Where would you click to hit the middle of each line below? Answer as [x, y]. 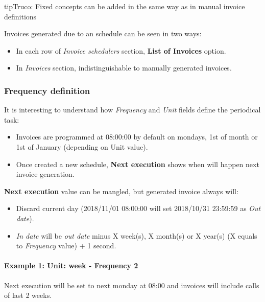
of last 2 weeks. [28, 295]
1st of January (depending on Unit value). [82, 146]
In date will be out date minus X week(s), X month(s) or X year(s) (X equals [137, 235]
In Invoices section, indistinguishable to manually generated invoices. [124, 68]
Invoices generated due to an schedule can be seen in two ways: [103, 33]
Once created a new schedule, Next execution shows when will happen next [138, 164]
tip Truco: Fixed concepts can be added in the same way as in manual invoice [125, 6]
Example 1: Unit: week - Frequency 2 [71, 265]
